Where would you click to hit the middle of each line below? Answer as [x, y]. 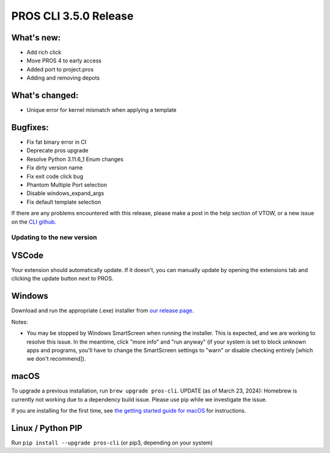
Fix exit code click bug [55, 176]
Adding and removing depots [63, 78]
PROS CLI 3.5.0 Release [72, 16]
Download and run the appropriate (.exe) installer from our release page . [103, 311]
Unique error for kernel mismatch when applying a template [102, 110]
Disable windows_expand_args [65, 193]
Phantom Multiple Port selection [67, 185]
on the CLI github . [34, 222]
